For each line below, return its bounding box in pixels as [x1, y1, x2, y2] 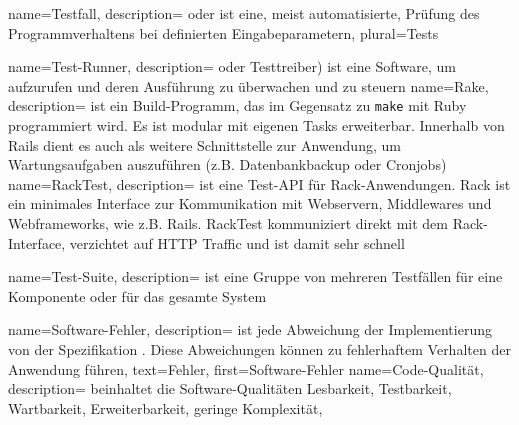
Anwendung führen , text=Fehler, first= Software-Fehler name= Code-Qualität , [8, 358, 484, 379]
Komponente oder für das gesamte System [8, 285, 267, 306]
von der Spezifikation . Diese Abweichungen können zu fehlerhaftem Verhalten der [8, 338, 511, 359]
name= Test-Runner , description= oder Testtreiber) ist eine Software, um [8, 56, 456, 77]
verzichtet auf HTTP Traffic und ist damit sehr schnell [69, 232, 405, 253]
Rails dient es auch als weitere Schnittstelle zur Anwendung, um [8, 134, 401, 155]
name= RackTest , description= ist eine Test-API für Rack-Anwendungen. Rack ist [8, 173, 511, 194]
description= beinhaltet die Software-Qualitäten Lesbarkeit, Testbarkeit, [8, 378, 452, 399]
